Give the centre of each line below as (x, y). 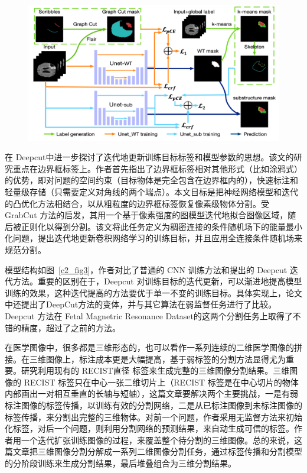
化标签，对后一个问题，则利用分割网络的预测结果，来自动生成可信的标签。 (149, 428)
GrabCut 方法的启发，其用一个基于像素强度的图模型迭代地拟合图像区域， (146, 215)
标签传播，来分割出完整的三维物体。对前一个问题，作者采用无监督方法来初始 (153, 417)
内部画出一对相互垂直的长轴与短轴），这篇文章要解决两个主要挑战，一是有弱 (151, 393)
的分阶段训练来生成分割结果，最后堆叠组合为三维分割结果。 (120, 463)
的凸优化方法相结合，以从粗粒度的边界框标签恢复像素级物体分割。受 (137, 203)
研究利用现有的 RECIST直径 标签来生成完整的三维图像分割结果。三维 (156, 370)
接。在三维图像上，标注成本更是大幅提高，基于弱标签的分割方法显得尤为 (145, 359)
